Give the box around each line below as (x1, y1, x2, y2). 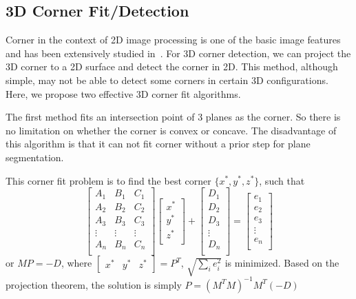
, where (61, 256, 92, 270)
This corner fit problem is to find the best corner (6, 173, 211, 187)
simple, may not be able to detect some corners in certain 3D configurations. (6, 72, 328, 87)
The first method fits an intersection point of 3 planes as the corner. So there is (6, 110, 341, 124)
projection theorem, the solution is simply (6, 277, 182, 291)
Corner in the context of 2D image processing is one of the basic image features (6, 32, 341, 47)
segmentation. (6, 149, 64, 164)
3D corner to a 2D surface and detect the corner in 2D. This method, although (6, 59, 338, 74)
